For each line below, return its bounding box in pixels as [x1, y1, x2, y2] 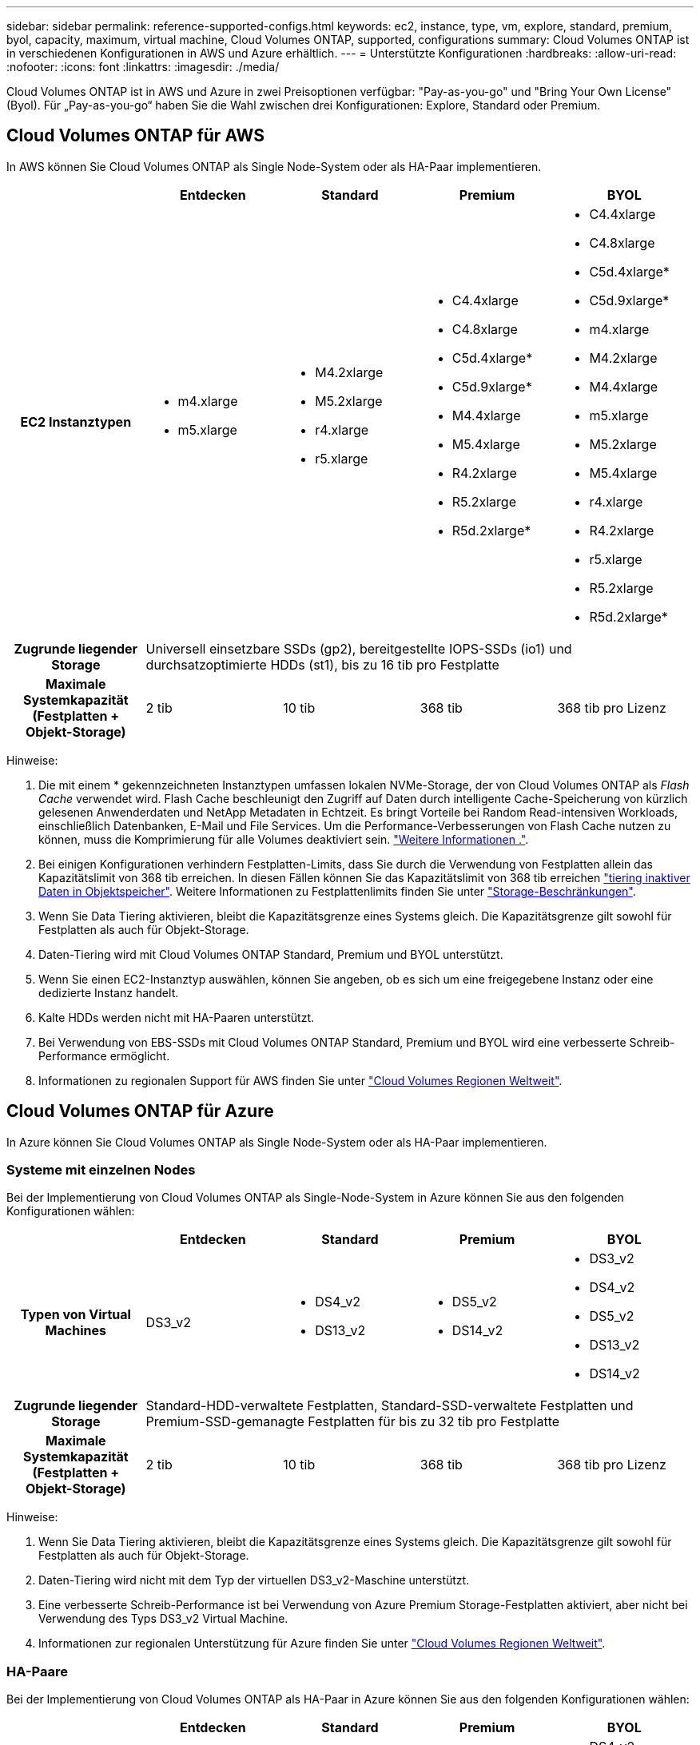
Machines [45, 1322, 106, 1339]
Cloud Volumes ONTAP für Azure [6, 1101, 274, 1122]
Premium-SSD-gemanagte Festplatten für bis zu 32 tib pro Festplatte [145, 1413, 560, 1430]
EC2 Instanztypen [20, 413, 132, 430]
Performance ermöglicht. [38, 1048, 170, 1063]
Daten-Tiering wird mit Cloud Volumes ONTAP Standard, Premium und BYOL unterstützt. [38, 947, 503, 961]
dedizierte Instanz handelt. [38, 985, 179, 1000]
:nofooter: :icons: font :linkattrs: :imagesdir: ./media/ [6, 60, 280, 74]
